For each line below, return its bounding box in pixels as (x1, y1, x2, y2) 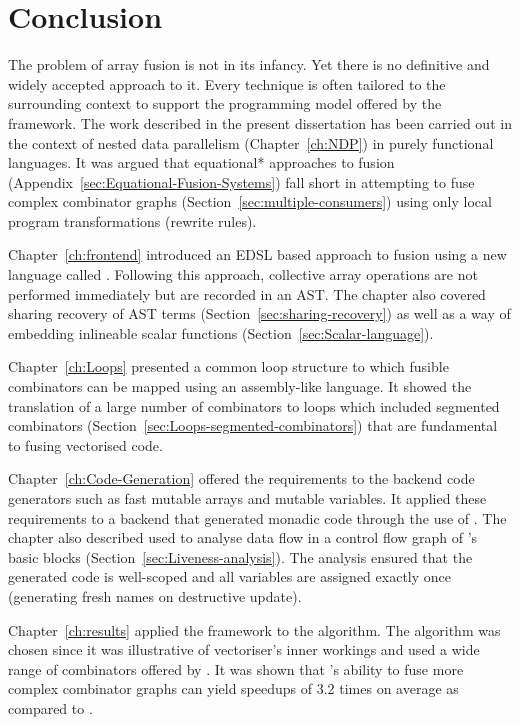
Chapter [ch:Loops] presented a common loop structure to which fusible (8, 356, 449, 377)
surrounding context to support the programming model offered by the (8, 93, 442, 114)
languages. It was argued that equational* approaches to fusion (8, 152, 395, 173)
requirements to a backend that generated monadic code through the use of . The (8, 507, 507, 528)
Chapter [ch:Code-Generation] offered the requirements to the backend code (8, 468, 475, 489)
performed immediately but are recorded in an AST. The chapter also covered (8, 283, 486, 304)
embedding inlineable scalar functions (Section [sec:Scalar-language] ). (8, 322, 434, 343)
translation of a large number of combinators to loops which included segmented (8, 395, 500, 416)
